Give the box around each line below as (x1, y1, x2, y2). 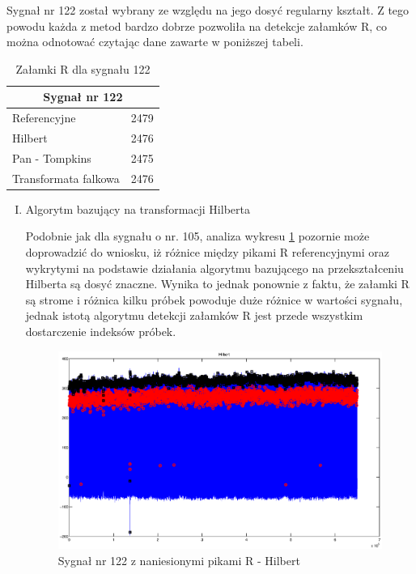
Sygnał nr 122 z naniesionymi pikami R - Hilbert (57, 552, 300, 569)
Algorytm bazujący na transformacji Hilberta (25, 200, 250, 217)
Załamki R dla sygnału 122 (15, 60, 151, 77)
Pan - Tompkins (12, 149, 91, 166)
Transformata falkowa (12, 169, 120, 186)
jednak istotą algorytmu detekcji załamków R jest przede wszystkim (25, 307, 363, 324)
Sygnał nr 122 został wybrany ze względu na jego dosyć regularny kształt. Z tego (6, 2, 410, 18)
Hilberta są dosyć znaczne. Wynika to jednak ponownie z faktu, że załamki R (25, 275, 410, 292)
